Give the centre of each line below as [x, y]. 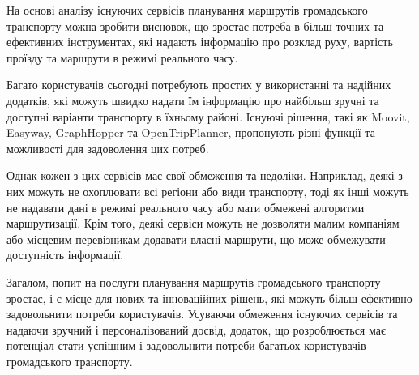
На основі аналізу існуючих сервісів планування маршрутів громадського [187, 10]
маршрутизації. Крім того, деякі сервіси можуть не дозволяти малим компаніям [203, 223]
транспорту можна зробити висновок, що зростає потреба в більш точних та [195, 26]
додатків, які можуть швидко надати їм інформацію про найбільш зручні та [193, 100]
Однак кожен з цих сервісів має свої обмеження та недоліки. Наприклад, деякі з [205, 175]
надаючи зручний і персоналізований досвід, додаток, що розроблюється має [196, 329]
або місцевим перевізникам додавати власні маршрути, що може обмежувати [196, 239]
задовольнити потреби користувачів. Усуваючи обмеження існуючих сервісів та [202, 314]
